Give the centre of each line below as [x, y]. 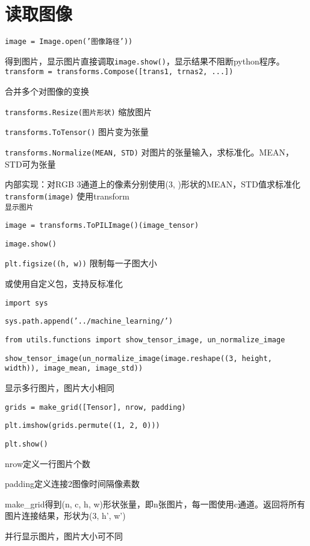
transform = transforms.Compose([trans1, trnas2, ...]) [119, 72]
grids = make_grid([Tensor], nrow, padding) [95, 407]
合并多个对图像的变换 [47, 91]
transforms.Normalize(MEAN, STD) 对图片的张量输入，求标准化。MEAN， [149, 152]
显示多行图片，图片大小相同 [60, 388]
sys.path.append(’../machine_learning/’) [89, 322]
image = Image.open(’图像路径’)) [69, 42]
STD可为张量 [30, 164]
